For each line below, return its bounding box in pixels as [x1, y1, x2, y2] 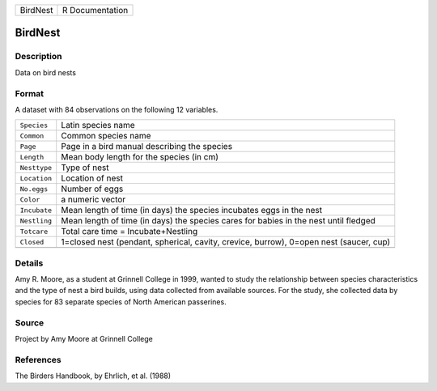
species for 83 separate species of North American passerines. [15, 296, 227, 307]
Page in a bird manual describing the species [61, 141, 233, 152]
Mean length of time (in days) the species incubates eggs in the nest [61, 205, 323, 216]
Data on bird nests [15, 67, 77, 77]
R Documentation [62, 5, 129, 15]
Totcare [19, 227, 49, 236]
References [15, 354, 62, 365]
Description [15, 51, 62, 62]
